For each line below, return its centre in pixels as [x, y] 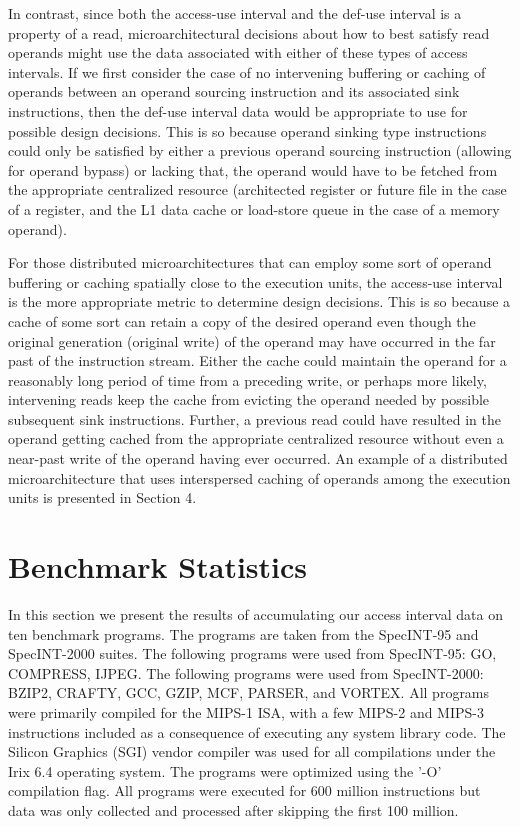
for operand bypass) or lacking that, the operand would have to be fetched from [253, 169]
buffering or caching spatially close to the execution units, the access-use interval [255, 281]
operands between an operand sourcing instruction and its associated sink [234, 91]
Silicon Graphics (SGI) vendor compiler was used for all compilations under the [252, 751]
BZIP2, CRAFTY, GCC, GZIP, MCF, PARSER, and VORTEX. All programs [249, 692]
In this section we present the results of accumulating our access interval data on [255, 613]
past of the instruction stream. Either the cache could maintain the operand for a [257, 360]
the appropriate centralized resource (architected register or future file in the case [257, 189]
